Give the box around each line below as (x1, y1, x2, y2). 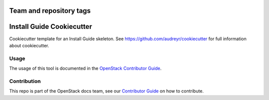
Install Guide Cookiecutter (9, 22, 92, 31)
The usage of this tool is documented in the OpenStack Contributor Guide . (9, 65, 162, 72)
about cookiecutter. (9, 42, 49, 48)
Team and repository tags (9, 6, 91, 15)
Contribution (9, 78, 41, 85)
